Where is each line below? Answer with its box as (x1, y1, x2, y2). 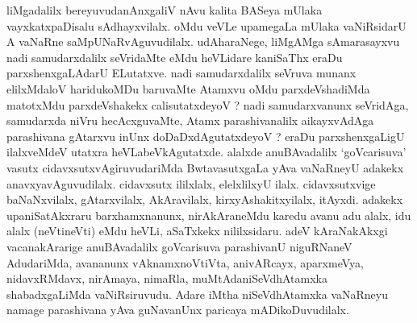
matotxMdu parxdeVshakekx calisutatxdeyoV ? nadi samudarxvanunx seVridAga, (6, 96, 409, 113)
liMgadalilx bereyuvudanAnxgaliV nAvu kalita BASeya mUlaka (6, 2, 323, 18)
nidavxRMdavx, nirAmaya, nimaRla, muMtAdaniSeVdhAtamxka (6, 270, 327, 287)
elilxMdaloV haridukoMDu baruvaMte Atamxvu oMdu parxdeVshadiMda (6, 80, 370, 97)
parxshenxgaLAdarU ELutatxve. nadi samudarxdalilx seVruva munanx (6, 64, 357, 81)
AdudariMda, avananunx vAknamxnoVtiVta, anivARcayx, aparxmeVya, (6, 254, 364, 271)
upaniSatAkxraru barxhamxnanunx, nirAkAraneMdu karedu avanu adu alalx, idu (6, 206, 411, 223)
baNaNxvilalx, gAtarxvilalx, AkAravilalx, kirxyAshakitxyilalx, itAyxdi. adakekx (6, 191, 403, 208)
